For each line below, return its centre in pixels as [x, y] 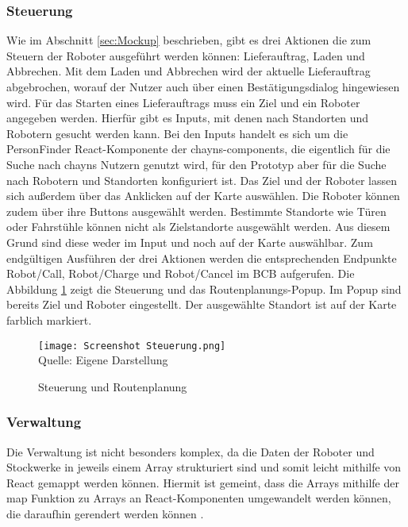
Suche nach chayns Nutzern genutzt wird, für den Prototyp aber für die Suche [196, 164]
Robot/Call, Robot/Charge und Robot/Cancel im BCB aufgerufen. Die [181, 273]
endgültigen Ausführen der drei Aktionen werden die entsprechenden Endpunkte [202, 258]
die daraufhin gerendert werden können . [105, 513]
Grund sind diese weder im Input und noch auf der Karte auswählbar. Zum [190, 242]
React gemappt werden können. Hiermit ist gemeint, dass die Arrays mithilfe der [203, 482]
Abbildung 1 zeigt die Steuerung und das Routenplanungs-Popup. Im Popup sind [204, 289]
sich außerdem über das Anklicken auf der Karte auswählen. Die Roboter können [203, 196]
